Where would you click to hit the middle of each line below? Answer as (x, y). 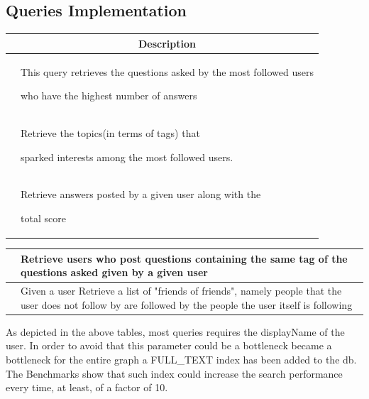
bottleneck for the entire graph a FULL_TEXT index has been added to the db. (181, 359)
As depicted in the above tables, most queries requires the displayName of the (175, 331)
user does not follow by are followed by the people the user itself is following (187, 304)
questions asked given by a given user (114, 272)
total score (43, 218)
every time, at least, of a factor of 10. (87, 387)
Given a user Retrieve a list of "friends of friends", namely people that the (181, 291)
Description (167, 43)
